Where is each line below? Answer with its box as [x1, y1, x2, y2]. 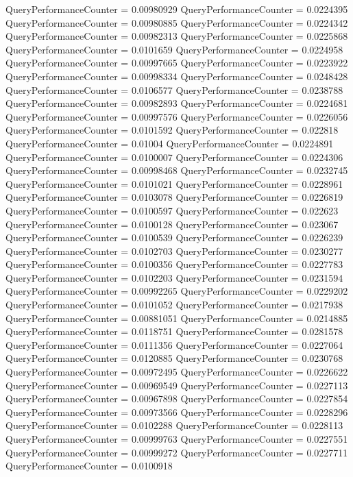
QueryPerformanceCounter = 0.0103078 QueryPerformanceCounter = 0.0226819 [5, 190, 343, 204]
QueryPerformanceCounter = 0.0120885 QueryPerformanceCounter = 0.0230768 [5, 351, 343, 365]
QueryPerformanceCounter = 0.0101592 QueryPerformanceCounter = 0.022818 [5, 123, 339, 137]
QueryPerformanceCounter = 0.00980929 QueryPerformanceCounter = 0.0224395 [5, 2, 348, 16]
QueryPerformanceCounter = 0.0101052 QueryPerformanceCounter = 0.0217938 [5, 297, 343, 312]
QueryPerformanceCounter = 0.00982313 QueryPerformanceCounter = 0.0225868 [5, 29, 348, 43]
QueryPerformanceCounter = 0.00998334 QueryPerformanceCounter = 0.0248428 [5, 69, 348, 83]
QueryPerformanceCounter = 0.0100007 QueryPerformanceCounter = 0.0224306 [5, 149, 343, 164]
